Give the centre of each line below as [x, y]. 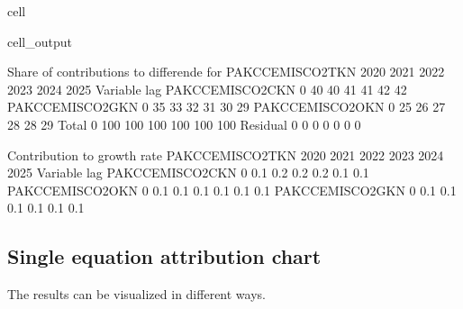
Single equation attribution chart [164, 256]
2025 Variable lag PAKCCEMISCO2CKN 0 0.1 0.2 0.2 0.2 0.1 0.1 [188, 173]
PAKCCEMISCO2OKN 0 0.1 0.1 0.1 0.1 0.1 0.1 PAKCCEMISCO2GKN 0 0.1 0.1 [232, 190]
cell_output [40, 41]
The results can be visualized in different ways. [136, 294]
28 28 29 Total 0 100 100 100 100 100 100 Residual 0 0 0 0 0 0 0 [184, 124]
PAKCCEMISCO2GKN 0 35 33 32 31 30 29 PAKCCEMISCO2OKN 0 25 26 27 [227, 107]
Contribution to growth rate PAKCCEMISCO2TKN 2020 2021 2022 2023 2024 [226, 154]
